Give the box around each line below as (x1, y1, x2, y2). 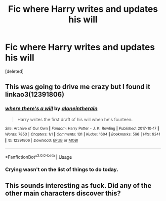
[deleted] (5, 68, 24, 74)
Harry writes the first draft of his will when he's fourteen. (17, 116, 133, 122)
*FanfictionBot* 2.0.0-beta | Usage (5, 153, 72, 160)
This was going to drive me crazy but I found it (5, 83, 151, 91)
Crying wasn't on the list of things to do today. (5, 166, 119, 173)
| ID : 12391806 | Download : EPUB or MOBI (5, 138, 78, 143)
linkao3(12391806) (5, 90, 65, 99)
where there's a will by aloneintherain (5, 105, 98, 112)
